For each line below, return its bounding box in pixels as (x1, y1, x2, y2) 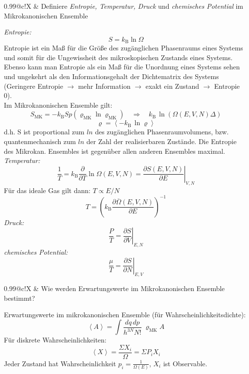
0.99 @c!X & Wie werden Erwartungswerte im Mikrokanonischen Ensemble (4, 283, 225, 293)
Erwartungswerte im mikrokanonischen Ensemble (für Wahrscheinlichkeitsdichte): (4, 309, 246, 319)
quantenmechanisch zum (4, 136, 76, 146)
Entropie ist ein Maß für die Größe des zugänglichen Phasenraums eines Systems (4, 43, 243, 53)
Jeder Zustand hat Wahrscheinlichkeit (4, 358, 116, 368)
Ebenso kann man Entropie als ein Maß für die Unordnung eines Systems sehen (4, 62, 240, 72)
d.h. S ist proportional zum (4, 127, 85, 137)
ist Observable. (163, 358, 207, 368)
